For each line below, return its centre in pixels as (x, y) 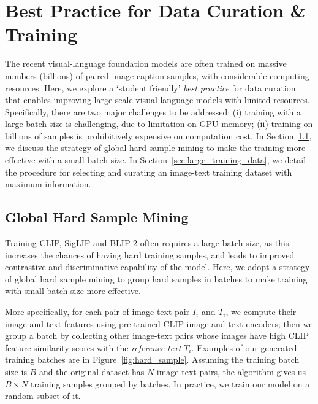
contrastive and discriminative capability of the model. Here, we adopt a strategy (157, 267)
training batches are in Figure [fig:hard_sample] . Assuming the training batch (152, 359)
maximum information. (48, 184)
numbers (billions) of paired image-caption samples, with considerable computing (157, 75)
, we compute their (261, 312)
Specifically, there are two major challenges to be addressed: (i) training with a (153, 111)
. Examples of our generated (244, 347)
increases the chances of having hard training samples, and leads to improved (150, 254)
